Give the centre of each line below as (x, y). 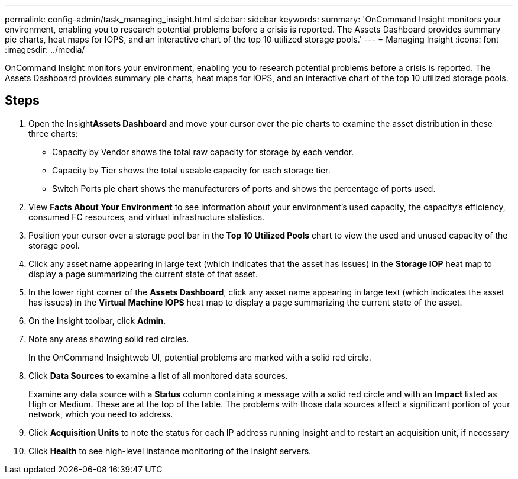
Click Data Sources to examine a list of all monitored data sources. (158, 375)
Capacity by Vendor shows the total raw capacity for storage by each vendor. (203, 152)
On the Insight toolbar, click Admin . (97, 320)
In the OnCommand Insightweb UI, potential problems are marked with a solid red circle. (200, 357)
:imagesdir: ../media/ (45, 49)
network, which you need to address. (101, 414)
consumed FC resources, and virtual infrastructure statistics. (147, 217)
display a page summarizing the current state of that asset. (143, 274)
